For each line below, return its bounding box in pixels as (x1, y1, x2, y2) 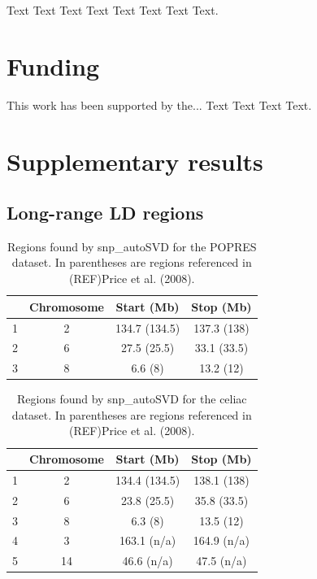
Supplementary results (7, 144, 263, 177)
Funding (7, 49, 100, 82)
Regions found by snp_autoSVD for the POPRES (7, 237, 257, 255)
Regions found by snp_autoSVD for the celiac (17, 390, 247, 407)
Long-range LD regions (7, 200, 204, 225)
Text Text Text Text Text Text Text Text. (7, 2, 219, 18)
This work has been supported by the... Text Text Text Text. (7, 96, 312, 113)
